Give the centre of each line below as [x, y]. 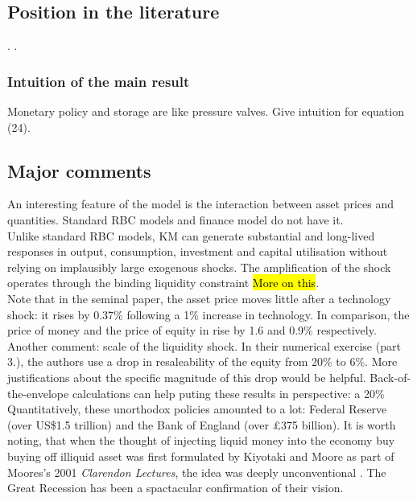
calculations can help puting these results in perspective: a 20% [228, 393]
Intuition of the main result [99, 81]
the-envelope [38, 393]
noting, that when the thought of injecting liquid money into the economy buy [201, 440]
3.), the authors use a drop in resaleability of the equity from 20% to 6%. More [202, 361]
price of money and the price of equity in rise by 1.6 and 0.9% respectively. [192, 330]
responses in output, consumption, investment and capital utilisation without [198, 251]
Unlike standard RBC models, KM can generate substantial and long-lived [191, 235]
